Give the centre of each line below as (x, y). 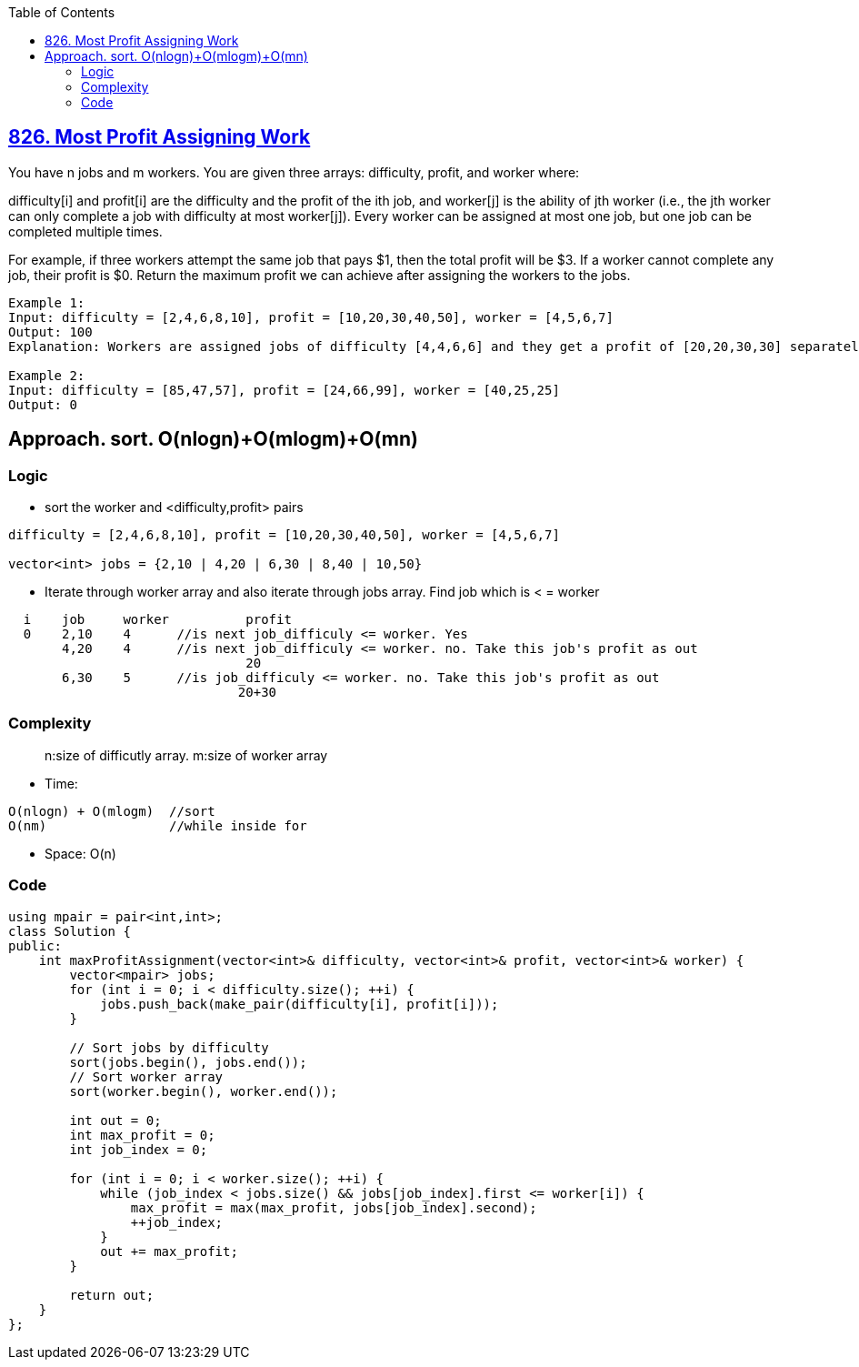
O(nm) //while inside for (158, 825)
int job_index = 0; (139, 1149)
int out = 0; (115, 1120)
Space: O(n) (80, 853)
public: (35, 945)
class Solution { (70, 931)
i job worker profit (157, 620)
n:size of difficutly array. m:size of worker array (186, 755)
